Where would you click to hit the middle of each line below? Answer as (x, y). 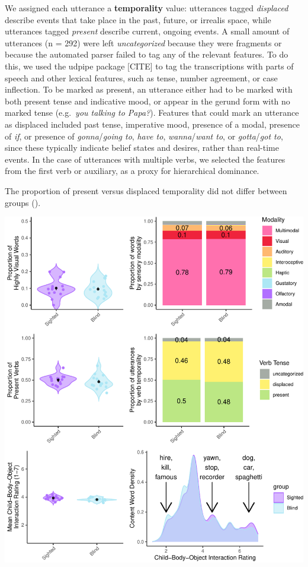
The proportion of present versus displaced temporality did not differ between (146, 190)
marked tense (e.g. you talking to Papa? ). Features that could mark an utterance (152, 113)
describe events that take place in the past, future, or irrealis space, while (138, 19)
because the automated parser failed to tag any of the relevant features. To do (147, 54)
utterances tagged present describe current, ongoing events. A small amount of (147, 31)
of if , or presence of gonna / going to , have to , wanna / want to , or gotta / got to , (144, 136)
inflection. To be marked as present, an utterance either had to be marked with (149, 89)
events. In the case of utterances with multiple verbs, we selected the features (145, 159)
